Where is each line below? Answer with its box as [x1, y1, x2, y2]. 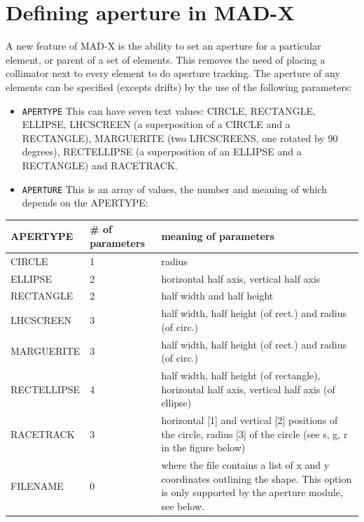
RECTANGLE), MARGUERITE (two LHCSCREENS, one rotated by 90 [22, 130, 338, 145]
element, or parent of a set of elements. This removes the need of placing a [6, 52, 325, 66]
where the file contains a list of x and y [161, 458, 330, 472]
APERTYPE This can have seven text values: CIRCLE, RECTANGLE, [22, 103, 316, 118]
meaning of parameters [161, 229, 274, 244]
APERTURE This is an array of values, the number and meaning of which [22, 181, 328, 196]
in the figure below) [161, 440, 246, 455]
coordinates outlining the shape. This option [161, 471, 352, 486]
